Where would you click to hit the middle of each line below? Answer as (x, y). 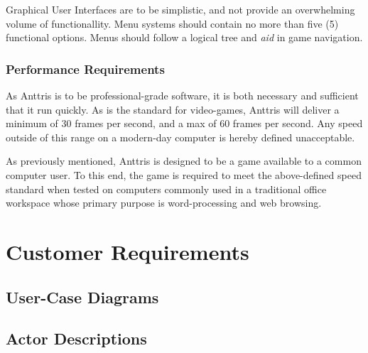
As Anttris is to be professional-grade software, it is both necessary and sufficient (182, 95)
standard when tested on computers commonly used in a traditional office (166, 189)
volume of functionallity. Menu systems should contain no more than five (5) (172, 23)
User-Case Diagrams (82, 297)
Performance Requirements (85, 69)
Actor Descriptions (76, 338)
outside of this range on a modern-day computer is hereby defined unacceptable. (180, 137)
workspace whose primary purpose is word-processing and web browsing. (164, 203)
